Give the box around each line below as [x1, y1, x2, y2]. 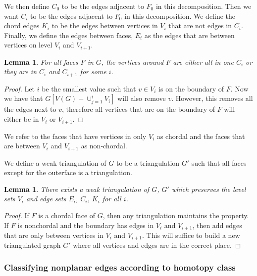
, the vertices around [101, 56, 164, 67]
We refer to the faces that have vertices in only [4, 131, 147, 141]
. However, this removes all [171, 93, 253, 103]
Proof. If [4, 210, 29, 220]
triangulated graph [4, 240, 61, 250]
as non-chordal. [81, 140, 127, 151]
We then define [4, 1, 50, 11]
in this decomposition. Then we [155, 1, 252, 11]
